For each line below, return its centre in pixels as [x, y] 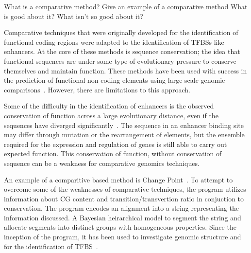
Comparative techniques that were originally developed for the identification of [121, 32]
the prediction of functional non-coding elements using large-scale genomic [115, 80]
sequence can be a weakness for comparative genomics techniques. [102, 163]
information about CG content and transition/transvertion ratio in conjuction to [124, 198]
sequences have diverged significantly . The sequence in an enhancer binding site [124, 125]
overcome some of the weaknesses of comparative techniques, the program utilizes [125, 189]
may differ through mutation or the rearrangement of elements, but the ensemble [124, 135]
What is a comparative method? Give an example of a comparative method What [126, 6]
